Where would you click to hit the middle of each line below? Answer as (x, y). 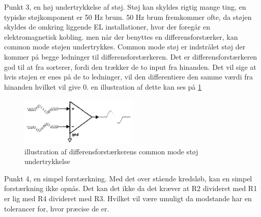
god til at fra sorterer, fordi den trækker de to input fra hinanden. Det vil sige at (130, 66)
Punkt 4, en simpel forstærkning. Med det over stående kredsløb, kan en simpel (128, 178)
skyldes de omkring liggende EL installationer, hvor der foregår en (107, 27)
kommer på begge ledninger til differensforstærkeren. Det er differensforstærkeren (131, 56)
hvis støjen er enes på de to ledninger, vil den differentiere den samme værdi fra (128, 77)
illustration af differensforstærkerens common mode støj (111, 151)
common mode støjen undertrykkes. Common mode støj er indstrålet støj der (125, 47)
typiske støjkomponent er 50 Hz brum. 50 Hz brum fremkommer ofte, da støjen (128, 17)
